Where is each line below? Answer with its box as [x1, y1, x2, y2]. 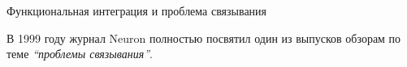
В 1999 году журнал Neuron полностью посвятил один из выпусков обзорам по [6, 29, 401, 46]
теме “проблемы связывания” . [6, 45, 153, 62]
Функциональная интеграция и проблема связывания [6, 2, 267, 19]
